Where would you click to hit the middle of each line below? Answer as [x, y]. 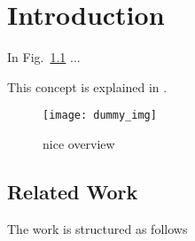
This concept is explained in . [87, 86]
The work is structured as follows [97, 228]
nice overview [79, 143]
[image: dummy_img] [100, 116]
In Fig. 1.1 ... [44, 57]
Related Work [73, 191]
